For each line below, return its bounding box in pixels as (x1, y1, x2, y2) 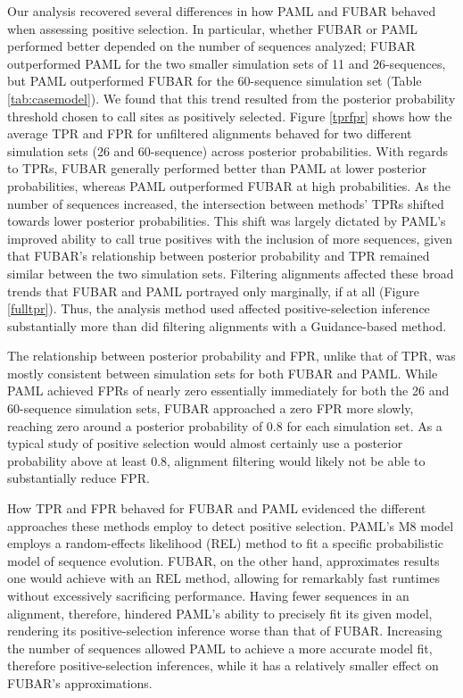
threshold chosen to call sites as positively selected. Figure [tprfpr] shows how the (7, 106, 452, 125)
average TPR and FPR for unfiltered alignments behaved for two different (7, 124, 412, 143)
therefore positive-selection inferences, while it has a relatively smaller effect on (7, 656, 439, 675)
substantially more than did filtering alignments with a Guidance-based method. (7, 316, 447, 335)
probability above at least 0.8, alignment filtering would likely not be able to (7, 451, 426, 469)
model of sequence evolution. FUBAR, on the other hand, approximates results (7, 551, 440, 569)
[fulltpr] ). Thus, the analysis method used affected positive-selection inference (7, 299, 430, 318)
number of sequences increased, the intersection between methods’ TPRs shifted (7, 194, 444, 212)
